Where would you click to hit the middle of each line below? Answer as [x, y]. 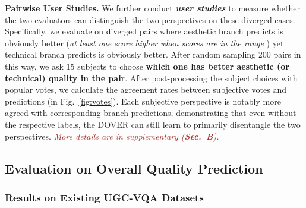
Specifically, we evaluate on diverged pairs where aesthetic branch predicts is [144, 31]
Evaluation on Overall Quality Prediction [134, 168]
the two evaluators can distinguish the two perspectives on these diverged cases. [150, 19]
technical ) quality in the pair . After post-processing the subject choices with [151, 78]
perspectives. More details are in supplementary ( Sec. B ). [112, 136]
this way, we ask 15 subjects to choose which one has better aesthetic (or [147, 66]
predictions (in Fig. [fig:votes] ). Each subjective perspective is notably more [143, 101]
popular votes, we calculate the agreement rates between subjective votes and [146, 89]
